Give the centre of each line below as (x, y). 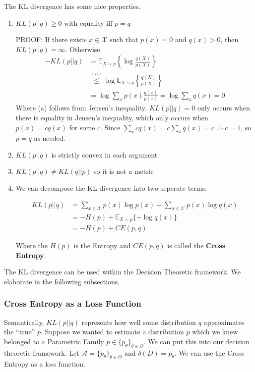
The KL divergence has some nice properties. (72, 6)
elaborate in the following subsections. (62, 281)
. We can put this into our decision (196, 341)
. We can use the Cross (209, 352)
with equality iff (88, 23)
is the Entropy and (102, 245)
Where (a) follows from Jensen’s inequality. (81, 108)
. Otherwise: (84, 49)
